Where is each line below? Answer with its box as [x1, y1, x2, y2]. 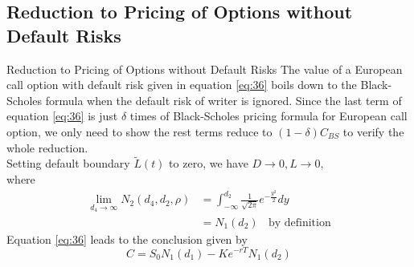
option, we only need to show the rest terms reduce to [6, 123, 273, 140]
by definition [268, 216, 331, 229]
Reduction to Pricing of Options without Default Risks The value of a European [6, 60, 403, 77]
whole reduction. [6, 139, 88, 156]
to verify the [342, 123, 404, 140]
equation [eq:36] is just [6, 107, 118, 124]
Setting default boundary [6, 155, 130, 172]
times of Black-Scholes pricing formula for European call [129, 107, 408, 124]
